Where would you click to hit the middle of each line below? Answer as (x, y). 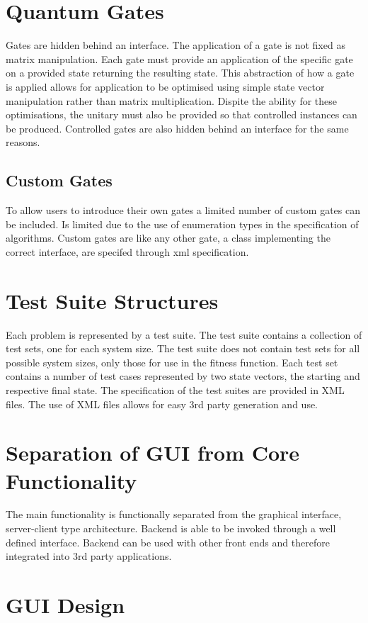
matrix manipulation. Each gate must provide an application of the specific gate (179, 58)
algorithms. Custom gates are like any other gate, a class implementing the (168, 238)
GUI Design (65, 605)
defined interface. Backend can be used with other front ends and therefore (168, 542)
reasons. (23, 142)
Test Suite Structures (112, 300)
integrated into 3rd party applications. (89, 556)
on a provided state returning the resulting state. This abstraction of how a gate (180, 73)
